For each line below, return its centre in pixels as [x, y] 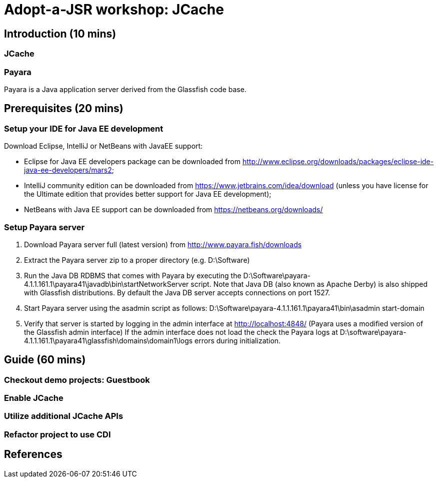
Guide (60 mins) [45, 360]
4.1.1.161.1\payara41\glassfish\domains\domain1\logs [108, 340]
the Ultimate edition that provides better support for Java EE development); [148, 194]
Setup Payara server [44, 227]
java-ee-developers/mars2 [68, 170]
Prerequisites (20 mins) [64, 109]
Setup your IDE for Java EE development [84, 128]
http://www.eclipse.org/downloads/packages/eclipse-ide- [338, 162]
